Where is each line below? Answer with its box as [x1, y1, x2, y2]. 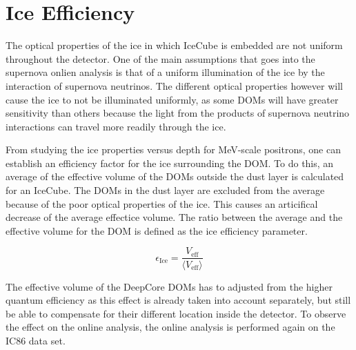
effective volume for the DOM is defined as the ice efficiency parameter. [6, 223, 308, 237]
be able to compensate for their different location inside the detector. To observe [6, 306, 346, 320]
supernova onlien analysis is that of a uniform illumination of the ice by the [6, 65, 325, 79]
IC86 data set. [6, 333, 66, 347]
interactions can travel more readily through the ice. [6, 119, 226, 133]
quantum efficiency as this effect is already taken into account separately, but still [6, 293, 351, 307]
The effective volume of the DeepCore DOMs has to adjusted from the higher [6, 279, 333, 293]
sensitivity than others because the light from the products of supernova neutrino [6, 106, 350, 120]
